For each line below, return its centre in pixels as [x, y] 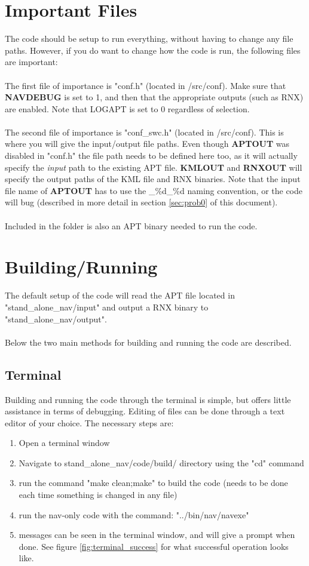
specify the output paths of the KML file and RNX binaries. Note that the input [153, 179]
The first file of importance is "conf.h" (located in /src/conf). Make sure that [146, 85]
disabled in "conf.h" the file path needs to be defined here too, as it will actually [151, 156]
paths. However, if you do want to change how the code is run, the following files [153, 50]
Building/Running [81, 267]
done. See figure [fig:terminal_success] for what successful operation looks [154, 546]
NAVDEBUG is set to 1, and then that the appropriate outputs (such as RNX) [154, 97]
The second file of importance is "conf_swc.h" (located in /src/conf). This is [144, 132]
